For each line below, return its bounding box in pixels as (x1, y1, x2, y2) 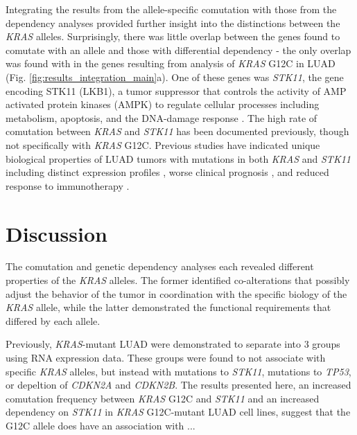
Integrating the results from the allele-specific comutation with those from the (6, 2, 337, 16)
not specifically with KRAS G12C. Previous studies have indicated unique (6, 137, 320, 152)
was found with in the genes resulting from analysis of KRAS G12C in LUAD (6, 56, 336, 71)
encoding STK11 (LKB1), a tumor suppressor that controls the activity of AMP (6, 83, 347, 98)
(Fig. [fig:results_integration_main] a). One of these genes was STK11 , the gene (6, 69, 344, 84)
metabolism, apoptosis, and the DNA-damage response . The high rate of (6, 110, 317, 125)
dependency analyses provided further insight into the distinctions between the (6, 15, 340, 30)
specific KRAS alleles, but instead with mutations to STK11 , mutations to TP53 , (6, 364, 351, 378)
